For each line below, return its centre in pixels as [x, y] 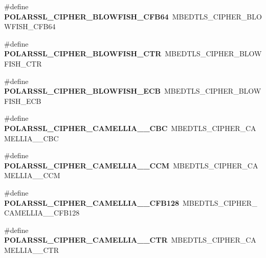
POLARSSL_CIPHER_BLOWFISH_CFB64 [86, 16]
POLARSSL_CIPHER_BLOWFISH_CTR [83, 53]
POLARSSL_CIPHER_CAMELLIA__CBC [86, 128]
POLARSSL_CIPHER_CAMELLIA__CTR [86, 240]
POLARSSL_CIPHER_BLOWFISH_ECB [83, 91]
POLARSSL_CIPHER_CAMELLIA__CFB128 [92, 202]
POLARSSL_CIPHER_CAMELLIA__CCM [87, 165]
